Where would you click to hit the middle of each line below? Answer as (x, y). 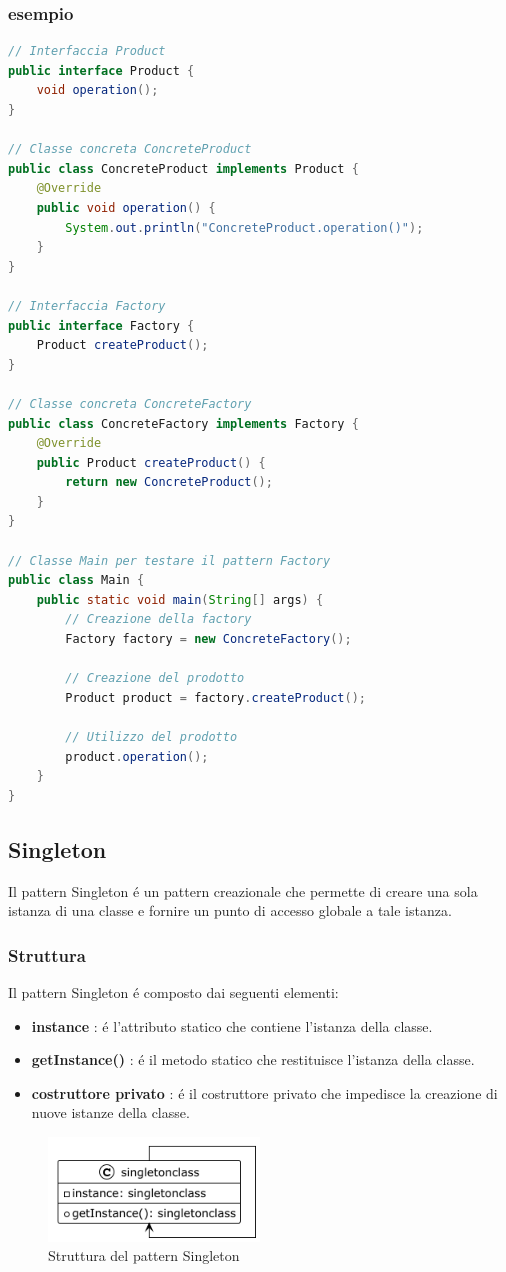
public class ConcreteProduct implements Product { (183, 168)
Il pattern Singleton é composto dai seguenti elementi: (173, 991)
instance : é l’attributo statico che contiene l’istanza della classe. (232, 1025)
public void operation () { (126, 207)
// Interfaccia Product (87, 51)
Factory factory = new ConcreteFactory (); (208, 639)
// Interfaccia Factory (87, 305)
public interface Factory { (101, 325)
